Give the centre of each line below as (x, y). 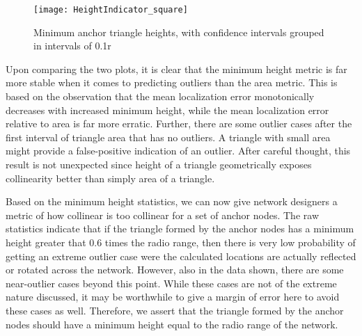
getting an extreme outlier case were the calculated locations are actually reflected (181, 256)
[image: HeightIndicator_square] (111, 10)
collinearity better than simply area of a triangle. (110, 178)
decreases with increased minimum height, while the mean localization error (167, 110)
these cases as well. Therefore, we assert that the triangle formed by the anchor (175, 310)
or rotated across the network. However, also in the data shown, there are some (175, 270)
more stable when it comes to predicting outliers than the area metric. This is (172, 82)
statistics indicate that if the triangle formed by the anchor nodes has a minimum (180, 229)
